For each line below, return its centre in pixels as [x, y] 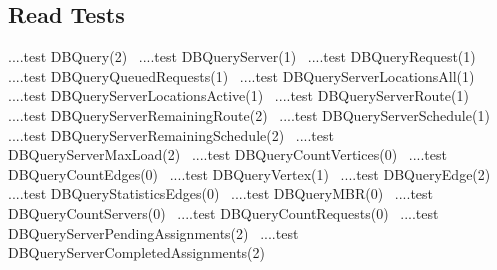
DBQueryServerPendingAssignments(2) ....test [153, 232]
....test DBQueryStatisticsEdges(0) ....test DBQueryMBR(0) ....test [221, 193]
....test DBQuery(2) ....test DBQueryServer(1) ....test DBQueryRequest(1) [242, 56]
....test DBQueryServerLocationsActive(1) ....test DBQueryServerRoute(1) [238, 95]
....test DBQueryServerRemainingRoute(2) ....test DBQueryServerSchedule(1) [249, 114]
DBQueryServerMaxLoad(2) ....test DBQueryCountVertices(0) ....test [227, 154]
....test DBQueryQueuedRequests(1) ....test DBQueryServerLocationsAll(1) [241, 75]
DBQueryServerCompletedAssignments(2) [137, 252]
